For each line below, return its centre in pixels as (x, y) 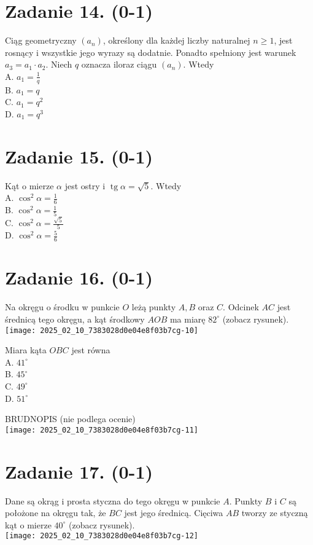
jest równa (91, 350)
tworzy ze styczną (275, 513)
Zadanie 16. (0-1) (79, 277)
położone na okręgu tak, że (56, 513)
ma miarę (187, 319)
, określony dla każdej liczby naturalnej (176, 40)
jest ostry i (85, 185)
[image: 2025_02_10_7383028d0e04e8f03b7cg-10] (102, 330)
